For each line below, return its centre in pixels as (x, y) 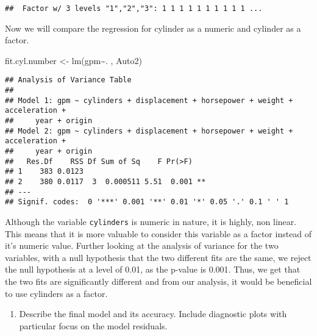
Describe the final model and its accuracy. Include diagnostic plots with (153, 314)
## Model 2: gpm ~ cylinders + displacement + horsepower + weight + (149, 131)
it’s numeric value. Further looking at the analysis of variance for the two (142, 245)
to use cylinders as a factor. (56, 293)
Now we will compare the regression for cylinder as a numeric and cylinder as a (153, 28)
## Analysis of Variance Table (68, 80)
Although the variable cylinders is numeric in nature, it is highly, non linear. (151, 221)
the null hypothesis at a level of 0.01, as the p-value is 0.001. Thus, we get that (153, 269)
